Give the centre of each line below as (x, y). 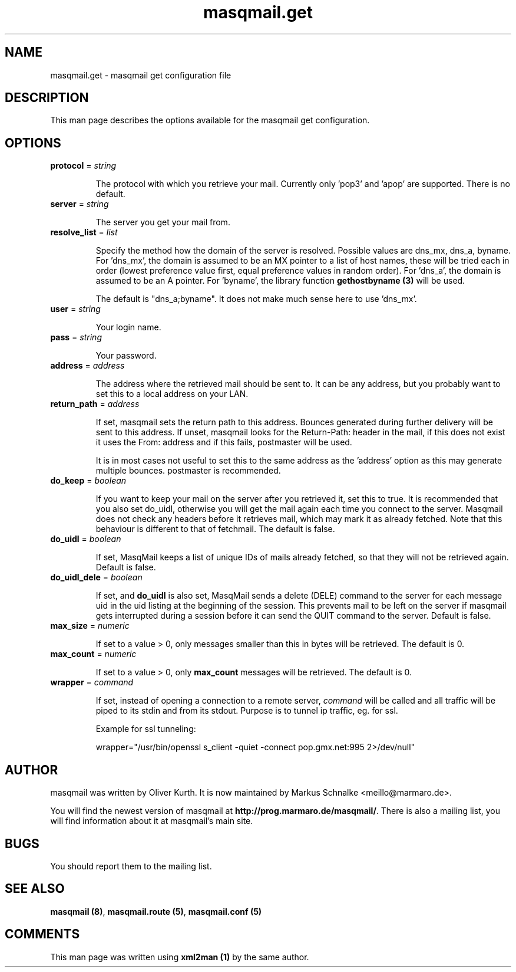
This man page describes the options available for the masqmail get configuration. (210, 120)
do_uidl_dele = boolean (96, 577)
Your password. (126, 356)
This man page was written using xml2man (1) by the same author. (180, 957)
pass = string (76, 337)
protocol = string (83, 166)
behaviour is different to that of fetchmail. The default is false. (215, 529)
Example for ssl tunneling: (146, 729)
